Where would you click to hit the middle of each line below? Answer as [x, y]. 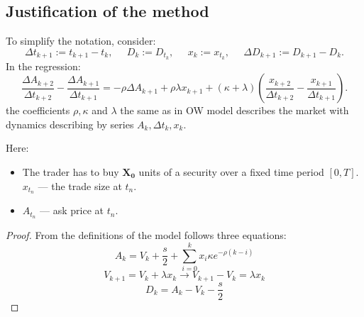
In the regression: [43, 66]
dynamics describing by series [70, 124]
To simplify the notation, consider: [81, 41]
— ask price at [72, 210]
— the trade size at [80, 185]
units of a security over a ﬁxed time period [231, 172]
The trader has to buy [71, 172]
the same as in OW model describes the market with [235, 110]
